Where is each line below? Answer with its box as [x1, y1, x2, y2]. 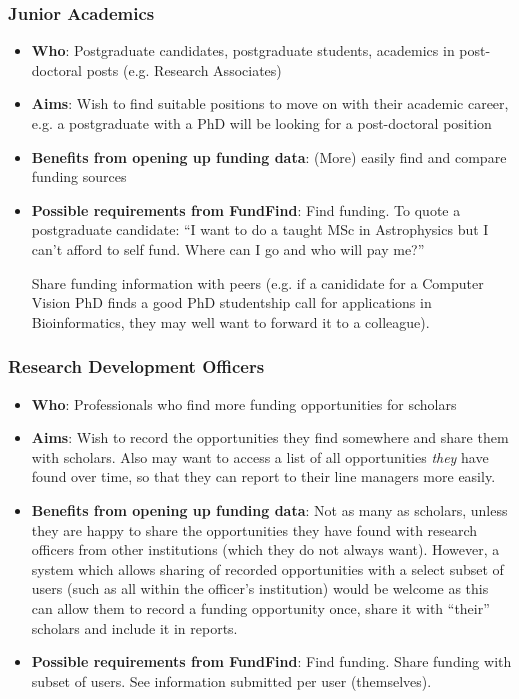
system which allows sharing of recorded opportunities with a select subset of [31, 558, 504, 579]
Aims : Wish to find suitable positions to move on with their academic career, [31, 93, 509, 114]
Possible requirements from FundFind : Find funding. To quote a [31, 199, 461, 220]
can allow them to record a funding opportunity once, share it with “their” [31, 597, 490, 618]
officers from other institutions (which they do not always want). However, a [31, 539, 500, 560]
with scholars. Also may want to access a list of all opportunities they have [31, 446, 489, 467]
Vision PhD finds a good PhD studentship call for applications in [31, 292, 432, 313]
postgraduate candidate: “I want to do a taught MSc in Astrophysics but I [31, 219, 489, 240]
